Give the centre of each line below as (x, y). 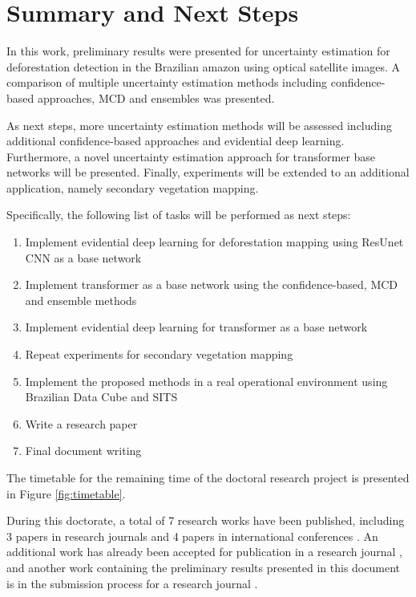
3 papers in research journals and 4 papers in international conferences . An (192, 536)
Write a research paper (81, 423)
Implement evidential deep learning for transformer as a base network (196, 327)
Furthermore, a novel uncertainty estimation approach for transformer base (191, 156)
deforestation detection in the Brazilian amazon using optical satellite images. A (203, 66)
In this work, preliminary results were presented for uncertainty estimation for (198, 51)
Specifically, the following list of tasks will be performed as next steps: (179, 215)
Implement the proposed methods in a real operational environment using (206, 381)
